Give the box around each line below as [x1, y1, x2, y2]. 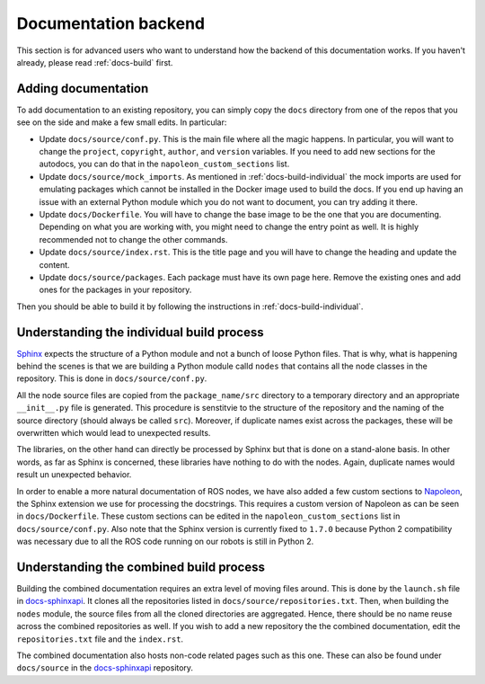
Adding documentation [16, 81, 149, 96]
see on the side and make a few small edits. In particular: [16, 117, 227, 128]
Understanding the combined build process [16, 559, 265, 574]
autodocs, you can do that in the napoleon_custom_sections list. [39, 158, 290, 170]
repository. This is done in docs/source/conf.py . [16, 373, 207, 384]
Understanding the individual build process [16, 324, 264, 340]
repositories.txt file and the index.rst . [16, 634, 184, 644]
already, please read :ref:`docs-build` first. [16, 57, 173, 67]
